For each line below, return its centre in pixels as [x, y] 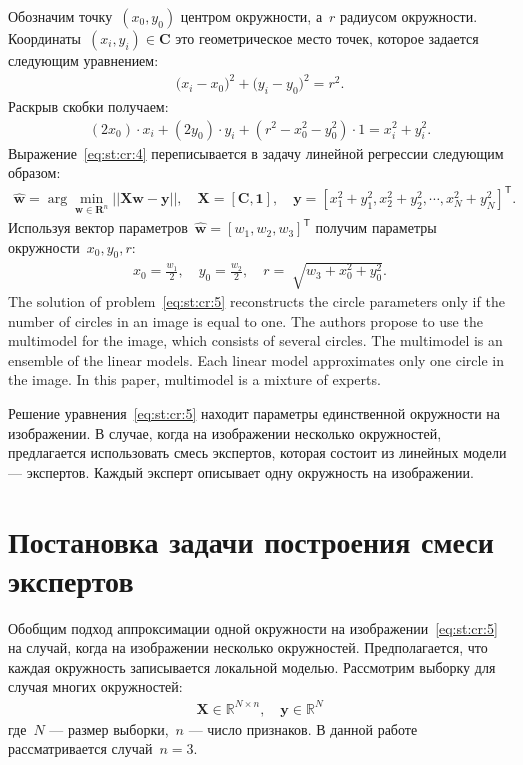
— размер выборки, [109, 728]
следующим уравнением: [83, 60]
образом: [34, 172]
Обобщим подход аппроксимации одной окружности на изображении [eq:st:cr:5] [253, 627]
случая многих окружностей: [95, 686]
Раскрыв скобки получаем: [88, 105]
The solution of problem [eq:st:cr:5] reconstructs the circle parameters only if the [256, 301]
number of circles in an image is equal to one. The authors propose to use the [245, 320]
